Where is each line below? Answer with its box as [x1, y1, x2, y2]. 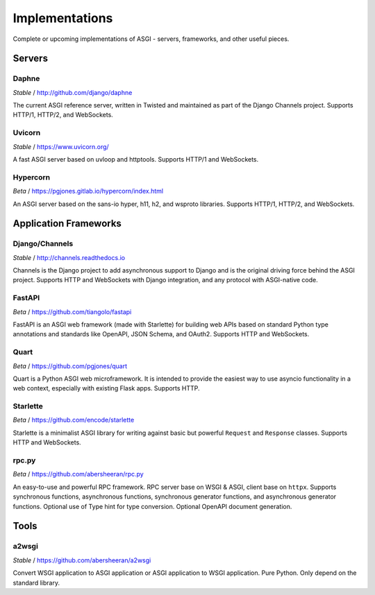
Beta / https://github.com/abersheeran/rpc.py [12, 470, 144, 478]
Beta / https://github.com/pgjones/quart [12, 361, 128, 370]
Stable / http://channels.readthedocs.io [12, 253, 125, 261]
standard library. [12, 578, 60, 587]
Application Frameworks [12, 218, 122, 230]
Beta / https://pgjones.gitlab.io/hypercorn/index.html [12, 187, 163, 196]
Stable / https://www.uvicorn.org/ [12, 142, 109, 150]
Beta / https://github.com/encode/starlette [12, 416, 135, 424]
